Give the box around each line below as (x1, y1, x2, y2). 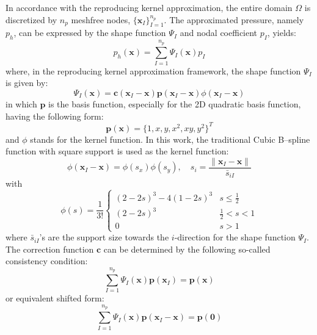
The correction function (5, 242, 94, 255)
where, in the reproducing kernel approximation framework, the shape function (5, 64, 301, 77)
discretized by (5, 13, 57, 26)
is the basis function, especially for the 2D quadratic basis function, (48, 97, 301, 110)
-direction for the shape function (174, 231, 296, 243)
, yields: (267, 26, 296, 39)
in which (5, 97, 37, 110)
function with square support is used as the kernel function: (5, 145, 229, 157)
